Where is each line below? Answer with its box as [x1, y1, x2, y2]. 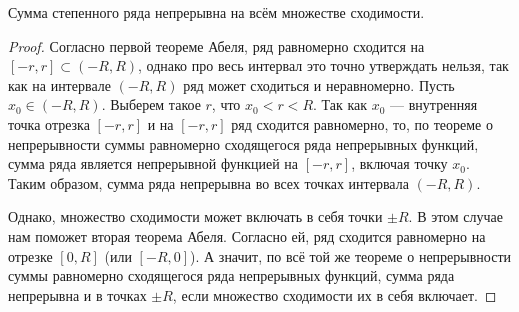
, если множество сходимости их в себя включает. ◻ [172, 284, 497, 305]
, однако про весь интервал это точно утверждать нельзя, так [138, 55, 509, 76]
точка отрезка [8, 113, 90, 134]
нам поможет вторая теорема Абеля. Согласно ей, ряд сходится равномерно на [8, 225, 486, 246]
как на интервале [8, 74, 111, 95]
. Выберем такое [101, 94, 201, 115]
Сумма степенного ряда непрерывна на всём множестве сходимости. [8, 2, 425, 22]
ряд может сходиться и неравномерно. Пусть [183, 74, 455, 95]
